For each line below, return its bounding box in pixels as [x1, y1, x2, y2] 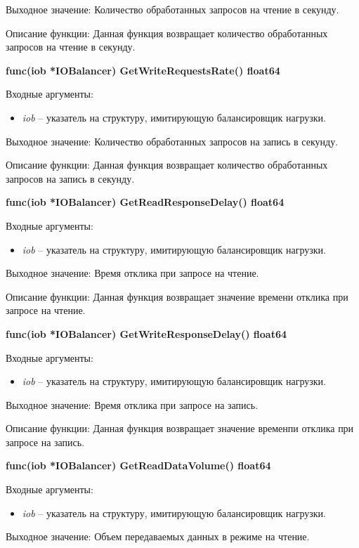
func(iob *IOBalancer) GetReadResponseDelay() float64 [6, 195, 285, 209]
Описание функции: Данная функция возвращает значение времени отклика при [6, 289, 348, 304]
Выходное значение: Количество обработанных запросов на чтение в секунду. [6, 2, 339, 16]
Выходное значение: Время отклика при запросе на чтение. [6, 266, 259, 280]
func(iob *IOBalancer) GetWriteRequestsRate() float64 [6, 63, 280, 77]
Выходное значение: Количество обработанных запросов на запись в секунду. [6, 133, 339, 148]
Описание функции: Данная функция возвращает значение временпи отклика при [6, 421, 354, 436]
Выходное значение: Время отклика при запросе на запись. [6, 397, 259, 412]
